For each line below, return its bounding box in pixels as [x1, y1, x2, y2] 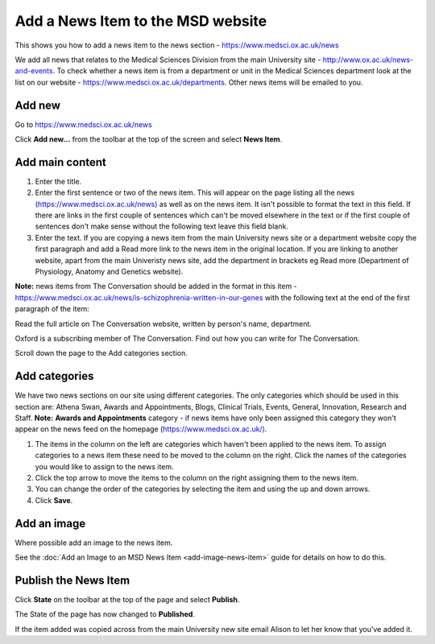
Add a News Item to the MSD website [14, 12, 267, 30]
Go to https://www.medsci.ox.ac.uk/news [14, 119, 152, 129]
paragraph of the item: [14, 304, 89, 314]
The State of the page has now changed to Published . [14, 609, 195, 619]
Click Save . [35, 495, 73, 505]
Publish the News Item [14, 573, 130, 587]
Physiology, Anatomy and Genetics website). [35, 266, 184, 277]
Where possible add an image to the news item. [14, 538, 173, 547]
